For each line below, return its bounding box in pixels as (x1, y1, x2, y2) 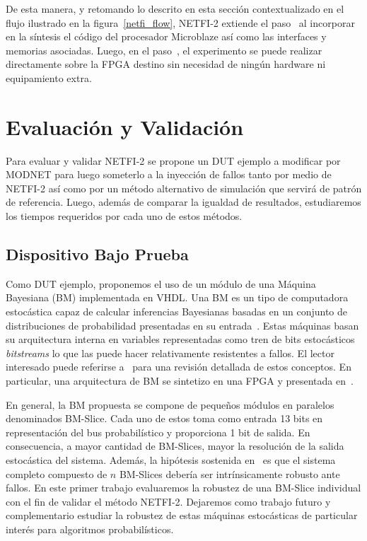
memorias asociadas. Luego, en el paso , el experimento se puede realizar (6, 42, 322, 57)
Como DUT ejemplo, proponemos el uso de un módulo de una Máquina (6, 276, 316, 291)
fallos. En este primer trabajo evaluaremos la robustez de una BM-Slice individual (6, 480, 361, 495)
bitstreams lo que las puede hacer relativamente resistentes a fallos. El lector (6, 345, 334, 360)
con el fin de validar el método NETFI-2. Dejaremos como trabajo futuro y (6, 494, 331, 508)
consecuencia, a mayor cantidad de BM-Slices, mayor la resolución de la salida (6, 438, 344, 453)
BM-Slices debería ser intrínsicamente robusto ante (119, 466, 340, 481)
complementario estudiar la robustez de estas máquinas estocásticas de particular (6, 508, 358, 523)
